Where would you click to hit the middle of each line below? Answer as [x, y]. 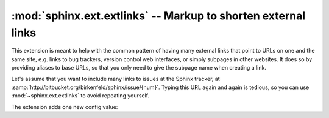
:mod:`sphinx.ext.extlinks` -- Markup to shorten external [158, 16]
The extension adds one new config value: [65, 107]
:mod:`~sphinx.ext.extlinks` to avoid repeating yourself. [80, 96]
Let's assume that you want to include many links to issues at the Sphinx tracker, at [116, 79]
